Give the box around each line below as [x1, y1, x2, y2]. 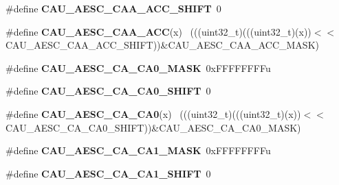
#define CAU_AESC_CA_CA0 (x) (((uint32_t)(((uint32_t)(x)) [6, 106, 301, 121]
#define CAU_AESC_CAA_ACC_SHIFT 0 [6, 1, 221, 15]
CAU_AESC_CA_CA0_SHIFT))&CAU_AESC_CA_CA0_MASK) [6, 120, 301, 134]
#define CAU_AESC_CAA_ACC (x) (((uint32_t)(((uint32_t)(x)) [6, 24, 311, 38]
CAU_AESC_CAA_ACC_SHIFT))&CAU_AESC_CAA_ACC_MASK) [6, 38, 319, 52]
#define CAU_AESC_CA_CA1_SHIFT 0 [6, 166, 211, 180]
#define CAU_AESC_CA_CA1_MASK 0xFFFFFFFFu [6, 143, 271, 158]
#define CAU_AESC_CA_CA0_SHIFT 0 [6, 84, 211, 98]
